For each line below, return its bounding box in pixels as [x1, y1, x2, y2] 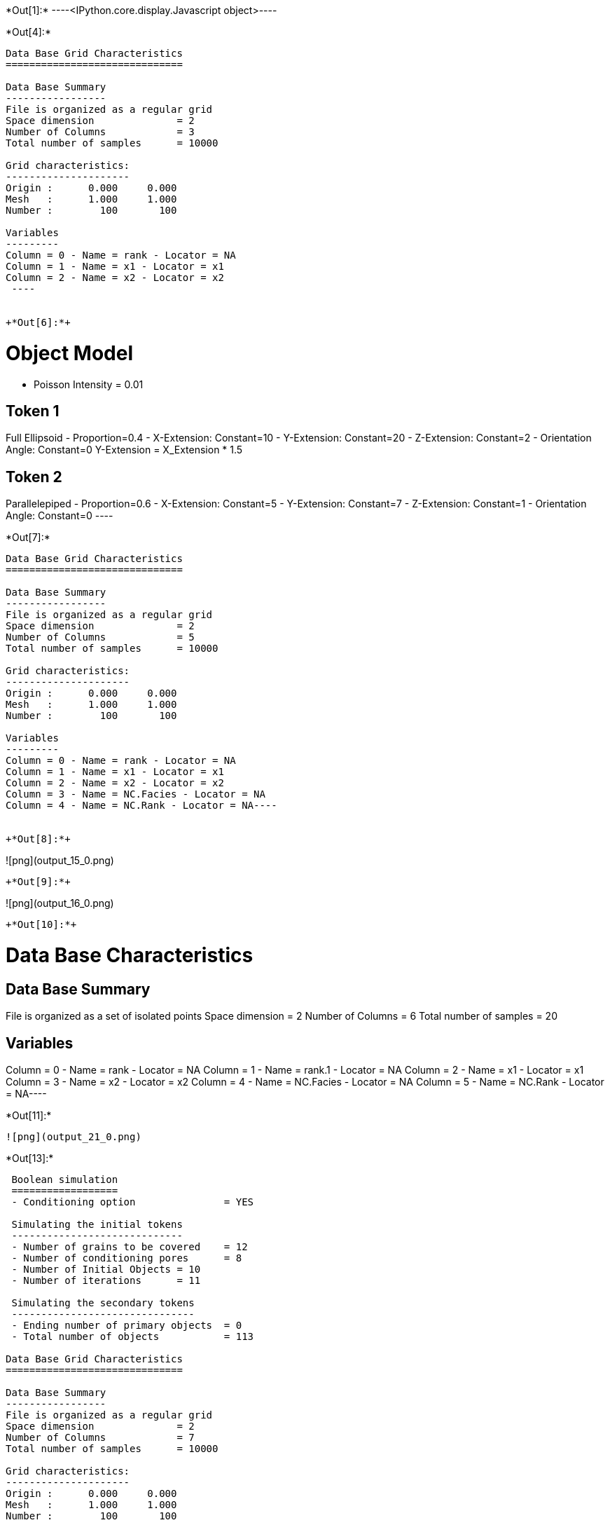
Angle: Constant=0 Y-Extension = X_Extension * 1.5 [6, 444, 243, 456]
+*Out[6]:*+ [6, 317, 71, 328]
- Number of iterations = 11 [11, 1274, 201, 1286]
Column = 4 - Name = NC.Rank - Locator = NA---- [6, 800, 277, 812]
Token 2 [6, 467, 62, 486]
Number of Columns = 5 [6, 631, 195, 643]
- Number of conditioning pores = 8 [11, 1252, 242, 1264]
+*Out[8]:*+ [6, 833, 71, 845]
